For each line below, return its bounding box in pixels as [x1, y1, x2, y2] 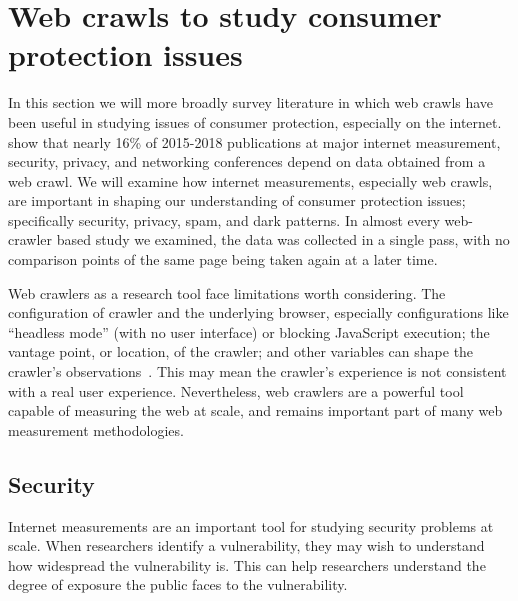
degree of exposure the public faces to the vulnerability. [8, 574, 348, 595]
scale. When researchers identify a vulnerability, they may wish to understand [8, 535, 485, 556]
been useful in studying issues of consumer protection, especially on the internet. [8, 111, 502, 132]
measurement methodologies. [8, 419, 184, 440]
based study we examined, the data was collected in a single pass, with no [56, 229, 510, 250]
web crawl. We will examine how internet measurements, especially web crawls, [8, 170, 493, 191]
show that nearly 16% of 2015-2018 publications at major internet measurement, [8, 131, 501, 152]
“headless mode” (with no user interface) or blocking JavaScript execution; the [8, 321, 490, 342]
